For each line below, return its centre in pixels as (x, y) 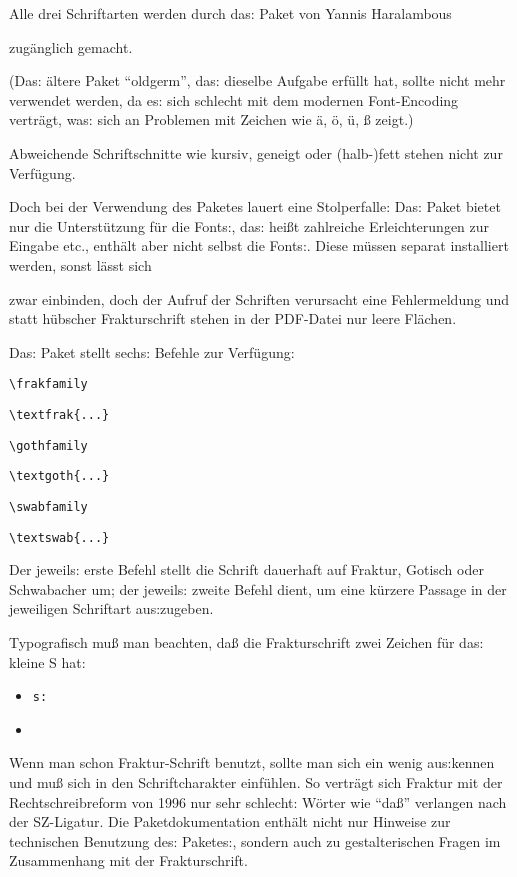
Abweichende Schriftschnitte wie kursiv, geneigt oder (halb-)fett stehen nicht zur (256, 152)
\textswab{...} (59, 537)
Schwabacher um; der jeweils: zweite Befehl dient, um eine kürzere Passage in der (258, 588)
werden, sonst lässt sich (80, 264)
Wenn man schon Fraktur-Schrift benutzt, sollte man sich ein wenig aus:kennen (252, 762)
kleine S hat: (47, 661)
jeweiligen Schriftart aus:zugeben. (111, 608)
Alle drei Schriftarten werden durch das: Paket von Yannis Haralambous (230, 13)
